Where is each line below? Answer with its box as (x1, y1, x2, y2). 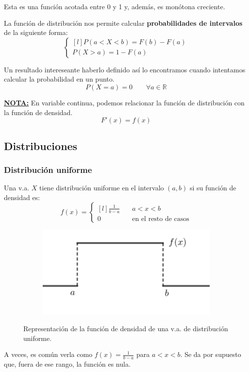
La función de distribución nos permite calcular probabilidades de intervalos (4, 17, 243, 28)
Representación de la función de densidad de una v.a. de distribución (23, 323, 228, 333)
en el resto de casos (132, 215, 189, 222)
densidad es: (4, 192, 40, 202)
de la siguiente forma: (4, 27, 68, 37)
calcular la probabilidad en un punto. (4, 74, 115, 84)
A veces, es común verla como (4, 349, 93, 359)
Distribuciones (4, 138, 78, 153)
